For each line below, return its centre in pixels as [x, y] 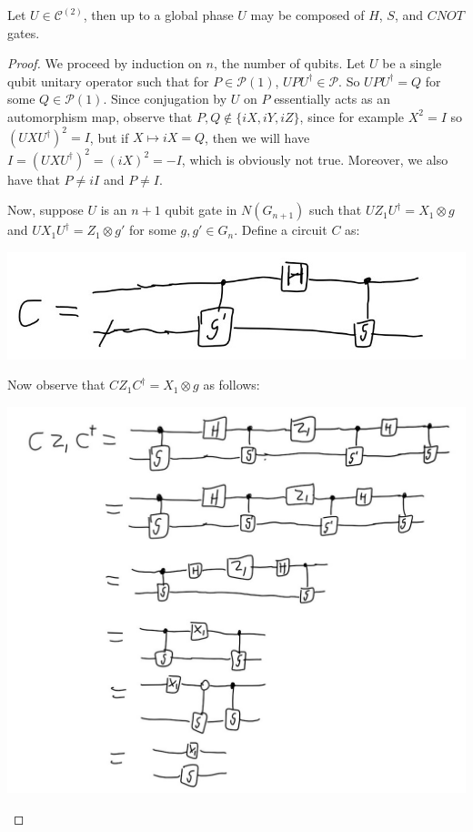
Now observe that [56, 385]
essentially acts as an [332, 99]
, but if [109, 137]
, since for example [352, 116]
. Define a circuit [281, 230]
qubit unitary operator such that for [108, 81]
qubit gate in [201, 210]
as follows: [231, 385]
